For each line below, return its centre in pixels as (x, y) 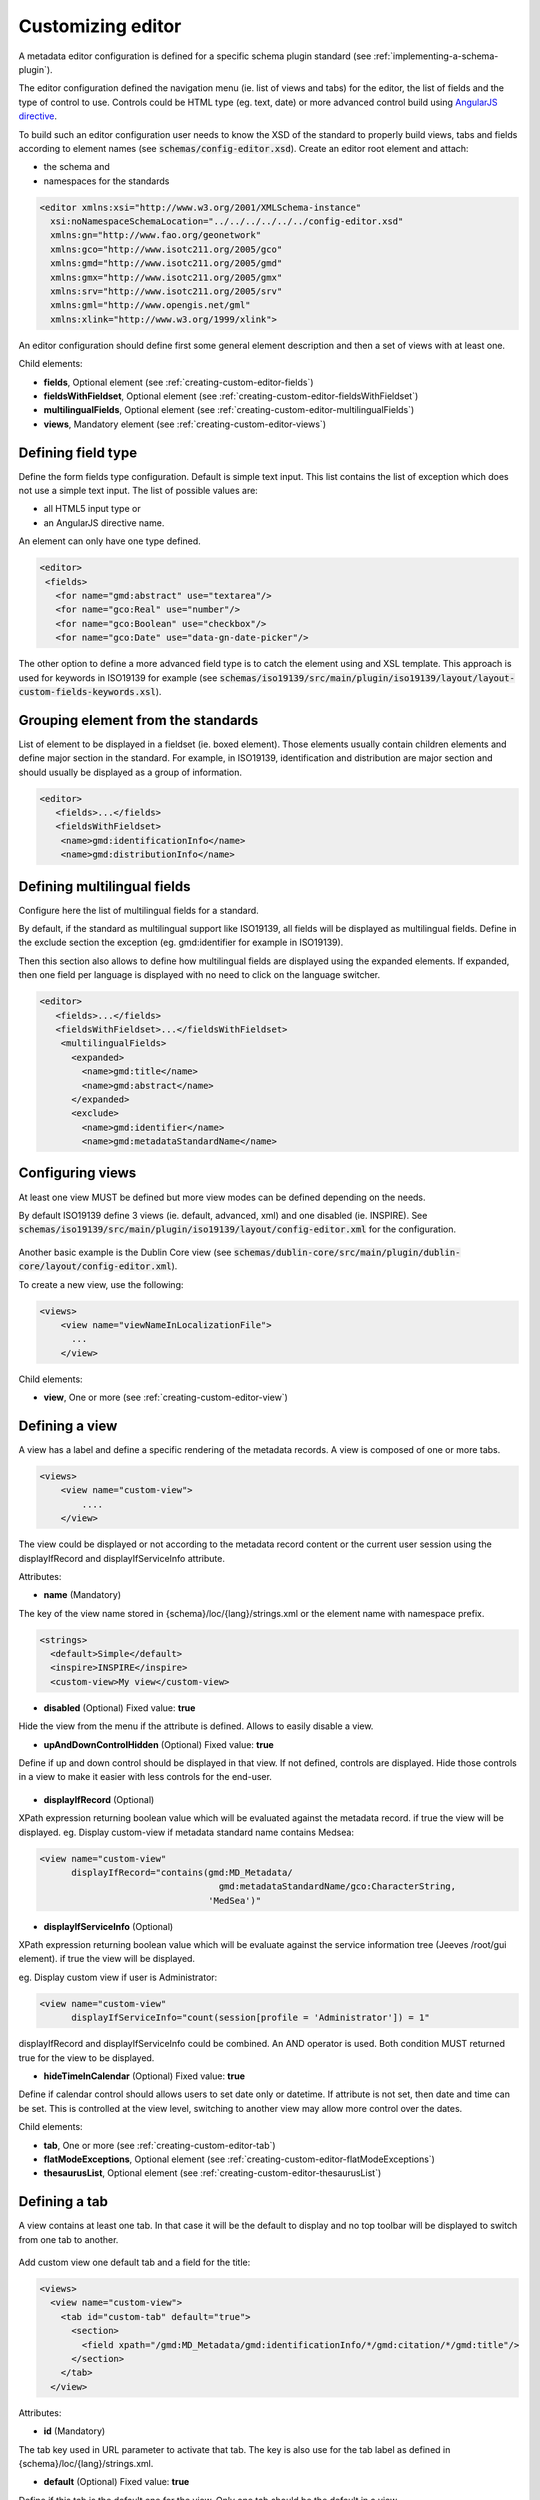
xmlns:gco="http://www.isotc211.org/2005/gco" (166, 249)
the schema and (76, 167)
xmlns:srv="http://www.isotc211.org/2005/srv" (166, 291)
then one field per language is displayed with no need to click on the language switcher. (199, 975)
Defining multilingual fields (104, 886)
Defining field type (78, 452)
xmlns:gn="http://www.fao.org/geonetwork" (156, 235)
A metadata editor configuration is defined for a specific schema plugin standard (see (195, 56)
